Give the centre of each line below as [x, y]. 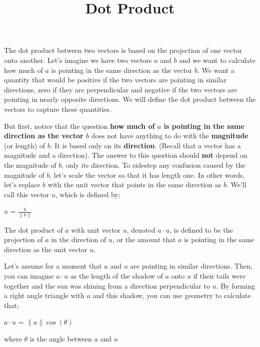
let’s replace [22, 184]
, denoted [141, 229]
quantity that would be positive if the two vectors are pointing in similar [115, 80]
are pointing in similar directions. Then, [191, 266]
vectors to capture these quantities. [58, 109]
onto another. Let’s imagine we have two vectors [78, 60]
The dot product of [33, 229]
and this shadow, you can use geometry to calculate [172, 295]
